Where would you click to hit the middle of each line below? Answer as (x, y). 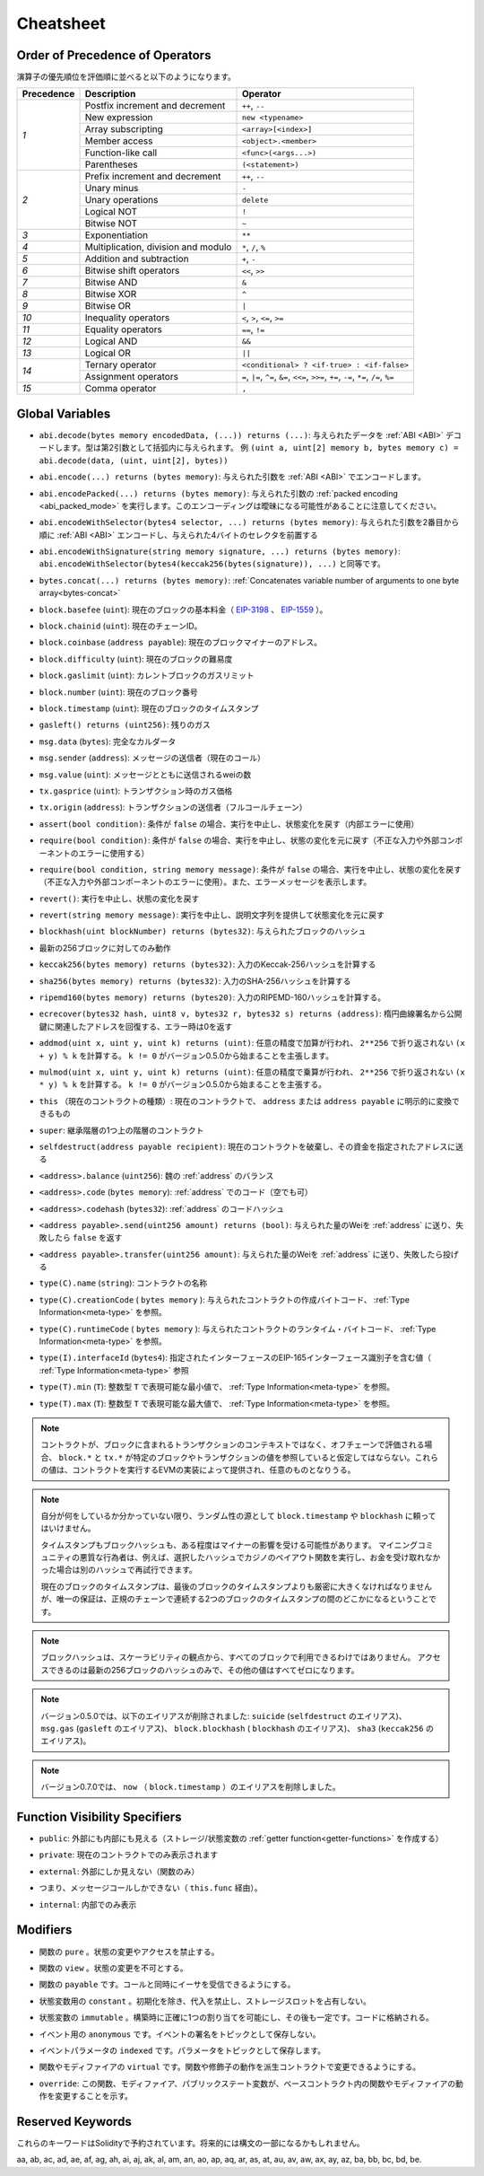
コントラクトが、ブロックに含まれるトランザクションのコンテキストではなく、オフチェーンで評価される (233, 1444)
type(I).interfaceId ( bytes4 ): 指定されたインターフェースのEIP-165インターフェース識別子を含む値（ (235, 1358)
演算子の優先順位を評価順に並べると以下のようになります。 (126, 77)
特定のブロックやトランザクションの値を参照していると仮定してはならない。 (274, 1457)
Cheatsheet (61, 23)
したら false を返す (84, 1238)
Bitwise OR (108, 306)
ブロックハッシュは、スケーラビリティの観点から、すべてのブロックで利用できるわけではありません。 (228, 1657)
